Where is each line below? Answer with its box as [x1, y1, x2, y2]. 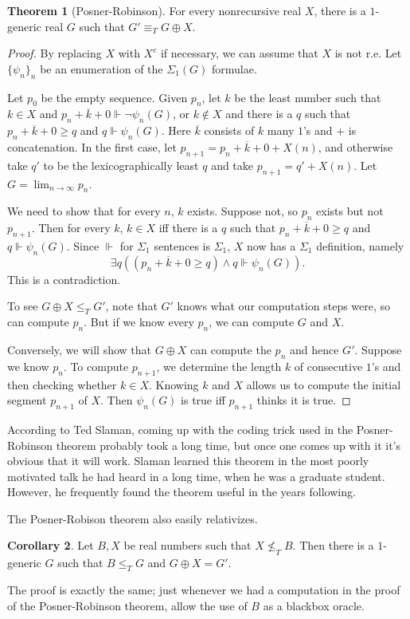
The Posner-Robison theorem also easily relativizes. [7, 510, 258, 526]
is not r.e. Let [334, 45, 402, 61]
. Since [66, 237, 100, 254]
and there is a [225, 105, 293, 122]
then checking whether [7, 376, 117, 392]
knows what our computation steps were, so [177, 298, 391, 314]
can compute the [190, 341, 271, 357]
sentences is [154, 237, 210, 254]
